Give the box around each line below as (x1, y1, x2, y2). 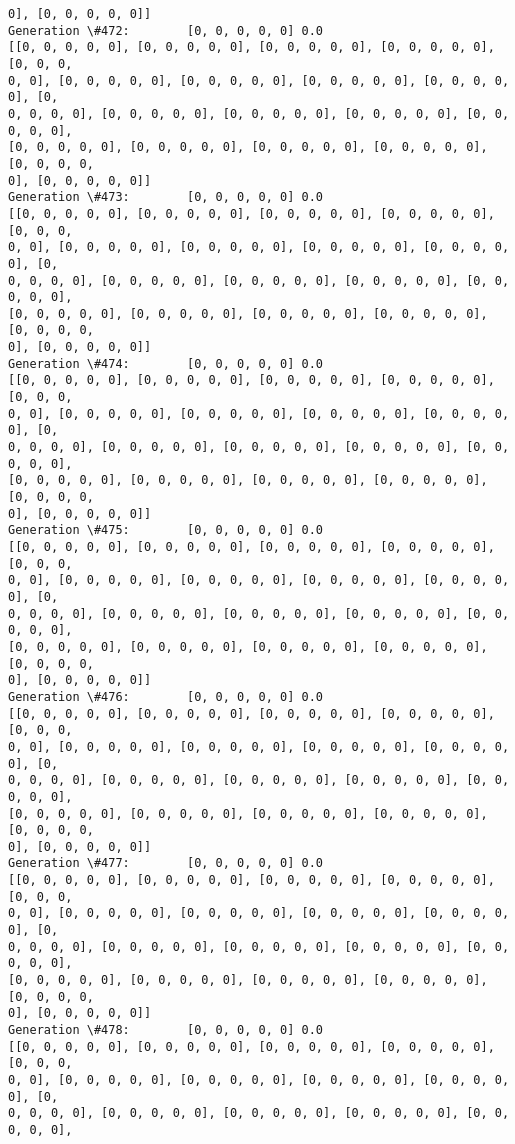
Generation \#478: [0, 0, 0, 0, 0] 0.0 (8, 1023, 323, 1038)
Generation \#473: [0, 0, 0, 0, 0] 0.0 (8, 190, 323, 205)
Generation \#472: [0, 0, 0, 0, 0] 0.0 (8, 23, 323, 38)
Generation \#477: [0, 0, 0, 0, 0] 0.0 (8, 856, 323, 871)
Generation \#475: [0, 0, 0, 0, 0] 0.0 (8, 523, 323, 538)
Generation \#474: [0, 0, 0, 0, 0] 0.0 (8, 356, 323, 371)
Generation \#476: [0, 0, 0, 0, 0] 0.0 (8, 689, 323, 704)
